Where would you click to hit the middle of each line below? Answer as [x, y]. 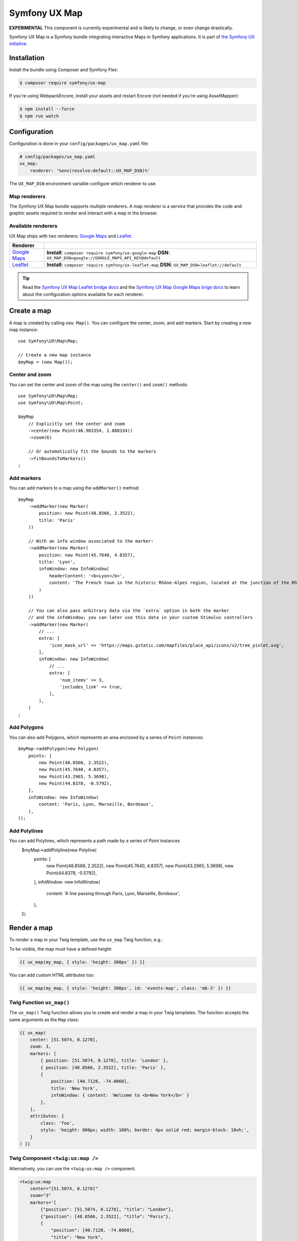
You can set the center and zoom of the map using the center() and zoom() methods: [99, 384]
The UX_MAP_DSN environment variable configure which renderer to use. [83, 183]
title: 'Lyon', [57, 562]
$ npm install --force [47, 109]
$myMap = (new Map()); [46, 362]
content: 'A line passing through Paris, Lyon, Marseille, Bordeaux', [113, 893]
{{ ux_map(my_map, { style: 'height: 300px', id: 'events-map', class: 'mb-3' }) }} [125, 988]
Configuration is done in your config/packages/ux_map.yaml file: [79, 143]
